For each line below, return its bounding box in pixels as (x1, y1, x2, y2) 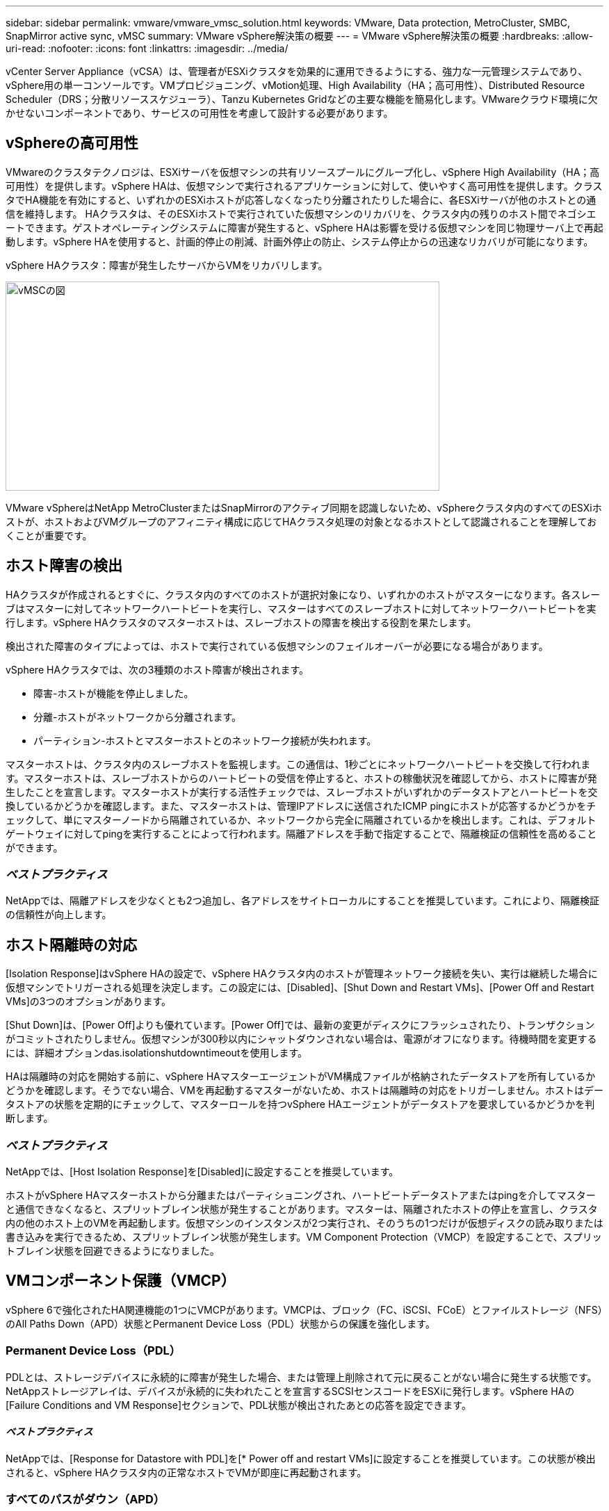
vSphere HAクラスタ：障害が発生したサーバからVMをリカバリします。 (6, 259, 328, 271)
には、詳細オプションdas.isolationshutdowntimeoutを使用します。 (6, 1047, 308, 1059)
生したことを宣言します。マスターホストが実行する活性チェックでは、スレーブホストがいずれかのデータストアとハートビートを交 (6, 785, 598, 798)
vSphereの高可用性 (6, 134, 138, 152)
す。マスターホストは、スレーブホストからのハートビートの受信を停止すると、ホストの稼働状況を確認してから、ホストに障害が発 (6, 771, 597, 784)
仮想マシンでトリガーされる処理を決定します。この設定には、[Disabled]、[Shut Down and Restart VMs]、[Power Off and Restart (6, 981, 594, 994)
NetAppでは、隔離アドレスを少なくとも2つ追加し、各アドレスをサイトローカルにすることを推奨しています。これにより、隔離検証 (6, 895, 600, 907)
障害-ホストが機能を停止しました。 (33, 687, 194, 699)
